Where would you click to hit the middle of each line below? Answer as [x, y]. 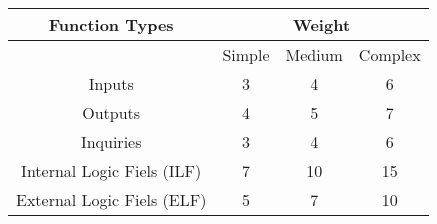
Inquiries [111, 141]
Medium [314, 54]
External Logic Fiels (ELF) [111, 199]
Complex [389, 54]
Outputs [111, 112]
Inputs [111, 83]
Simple [246, 54]
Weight [321, 24]
